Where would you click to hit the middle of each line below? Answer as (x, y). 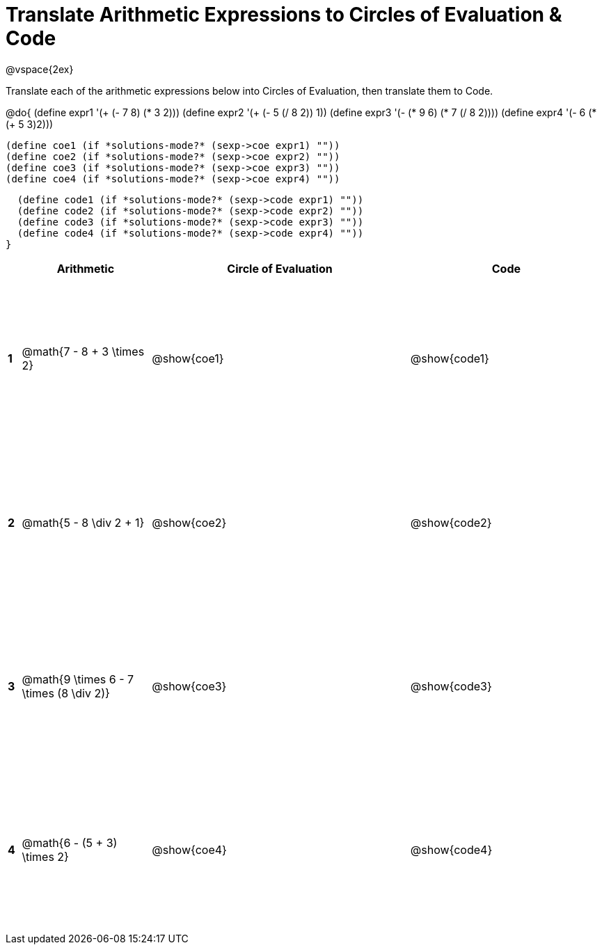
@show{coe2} (189, 522)
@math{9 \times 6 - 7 (78, 680)
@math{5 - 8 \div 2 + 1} (83, 522)
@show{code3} (451, 687)
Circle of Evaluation (280, 268)
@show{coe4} (189, 850)
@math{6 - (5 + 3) (70, 843)
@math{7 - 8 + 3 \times (83, 352)
